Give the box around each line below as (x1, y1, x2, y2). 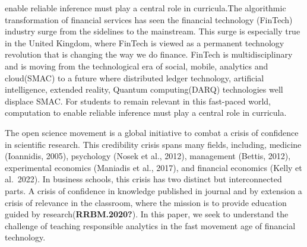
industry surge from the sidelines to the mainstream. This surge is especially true (5, 25, 300, 37)
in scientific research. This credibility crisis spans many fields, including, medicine (5, 138, 302, 150)
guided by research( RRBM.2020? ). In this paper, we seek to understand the (5, 208, 289, 220)
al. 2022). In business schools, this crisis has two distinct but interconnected (5, 173, 282, 185)
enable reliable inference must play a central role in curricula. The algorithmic (5, 2, 286, 14)
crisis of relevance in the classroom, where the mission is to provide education (5, 196, 287, 208)
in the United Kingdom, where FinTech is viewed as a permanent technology (5, 36, 284, 49)
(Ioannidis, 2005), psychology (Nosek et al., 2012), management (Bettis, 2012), (5, 150, 291, 162)
